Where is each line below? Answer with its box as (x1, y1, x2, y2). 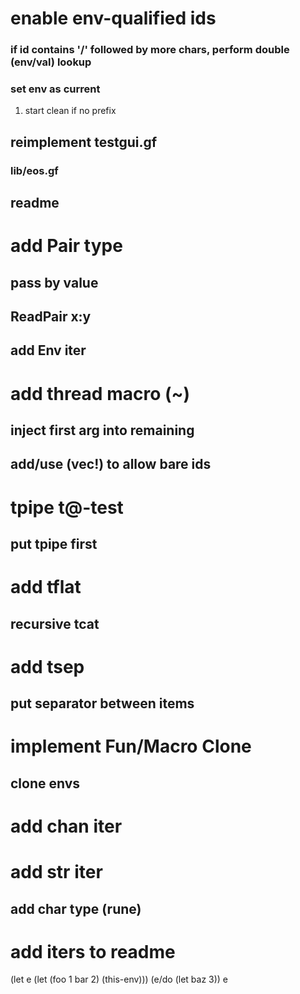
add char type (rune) (10, 900, 142, 917)
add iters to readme (10, 940, 176, 963)
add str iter (10, 861, 103, 884)
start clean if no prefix (24, 105, 117, 117)
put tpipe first (10, 536, 98, 553)
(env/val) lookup (10, 55, 92, 69)
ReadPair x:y (10, 308, 92, 326)
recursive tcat (10, 615, 100, 632)
